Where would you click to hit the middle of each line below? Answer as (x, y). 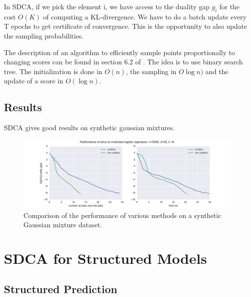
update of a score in (34, 81)
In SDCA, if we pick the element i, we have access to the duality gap (107, 6)
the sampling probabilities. (44, 35)
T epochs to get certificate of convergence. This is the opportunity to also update (125, 26)
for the (230, 6)
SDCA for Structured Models (105, 258)
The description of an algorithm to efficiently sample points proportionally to (119, 52)
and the (217, 71)
